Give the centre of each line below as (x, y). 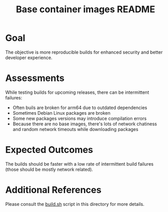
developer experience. (29, 58)
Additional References (53, 190)
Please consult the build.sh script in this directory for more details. (75, 204)
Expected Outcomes (49, 150)
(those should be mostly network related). (49, 169)
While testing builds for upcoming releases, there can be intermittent (77, 92)
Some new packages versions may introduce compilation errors (79, 118)
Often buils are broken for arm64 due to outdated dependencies (80, 108)
